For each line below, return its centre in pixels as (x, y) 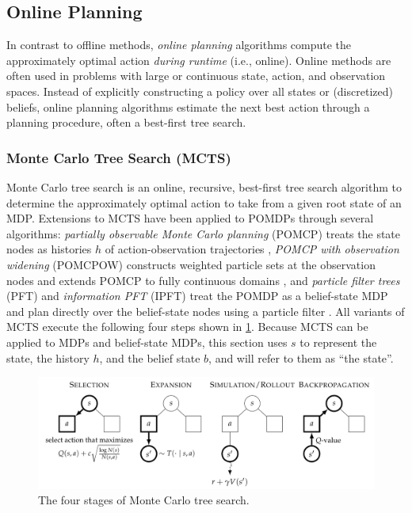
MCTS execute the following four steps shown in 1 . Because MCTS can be (187, 327)
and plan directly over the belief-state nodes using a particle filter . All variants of (206, 311)
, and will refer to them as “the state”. (301, 357)
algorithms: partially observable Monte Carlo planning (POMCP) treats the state (204, 233)
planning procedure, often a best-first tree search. (126, 122)
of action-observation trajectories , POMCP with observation (252, 249)
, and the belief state (150, 357)
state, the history (48, 357)
